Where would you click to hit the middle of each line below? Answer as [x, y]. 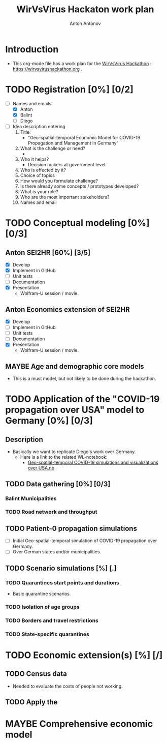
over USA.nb [41, 468]
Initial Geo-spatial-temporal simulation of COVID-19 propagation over [85, 541]
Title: [26, 132]
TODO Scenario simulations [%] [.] [61, 568]
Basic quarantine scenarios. [42, 594]
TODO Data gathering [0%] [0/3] [58, 484]
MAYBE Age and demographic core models [75, 366]
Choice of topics [37, 175]
